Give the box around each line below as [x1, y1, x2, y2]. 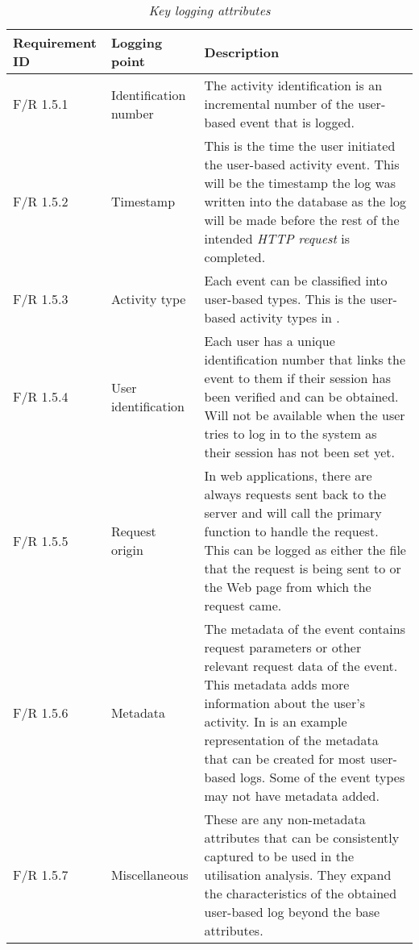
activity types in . [240, 308, 340, 327]
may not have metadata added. [204, 786, 380, 805]
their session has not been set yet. [204, 443, 395, 461]
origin [110, 540, 143, 559]
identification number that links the [204, 350, 406, 369]
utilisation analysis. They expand [204, 865, 392, 884]
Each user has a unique [204, 331, 335, 350]
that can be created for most [204, 749, 366, 768]
